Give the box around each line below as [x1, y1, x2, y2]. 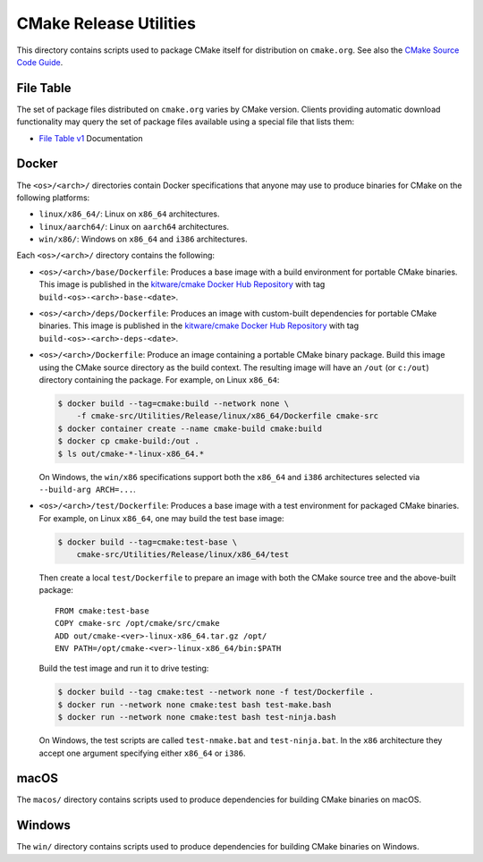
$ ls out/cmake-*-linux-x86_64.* [57, 448, 205, 459]
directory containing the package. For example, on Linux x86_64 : [38, 375, 280, 385]
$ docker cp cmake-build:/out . [57, 436, 200, 446]
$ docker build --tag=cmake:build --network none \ [57, 398, 290, 409]
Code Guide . [16, 56, 64, 67]
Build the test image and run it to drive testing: [38, 663, 209, 674]
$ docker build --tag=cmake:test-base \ [57, 537, 237, 547]
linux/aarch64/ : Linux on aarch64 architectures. [38, 221, 230, 232]
